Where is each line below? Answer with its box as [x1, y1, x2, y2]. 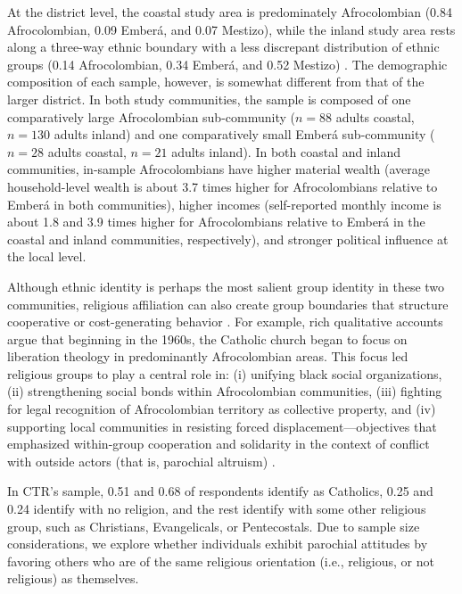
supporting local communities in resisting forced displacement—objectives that [7, 417, 437, 435]
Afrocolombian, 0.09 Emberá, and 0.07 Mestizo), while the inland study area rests [7, 20, 456, 38]
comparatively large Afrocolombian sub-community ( [7, 107, 295, 126]
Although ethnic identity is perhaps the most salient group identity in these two [7, 276, 445, 295]
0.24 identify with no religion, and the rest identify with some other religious [7, 499, 426, 518]
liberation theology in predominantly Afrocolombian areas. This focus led [7, 347, 408, 366]
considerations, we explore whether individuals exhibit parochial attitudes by [7, 534, 428, 553]
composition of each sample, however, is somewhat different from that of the [7, 72, 425, 91]
